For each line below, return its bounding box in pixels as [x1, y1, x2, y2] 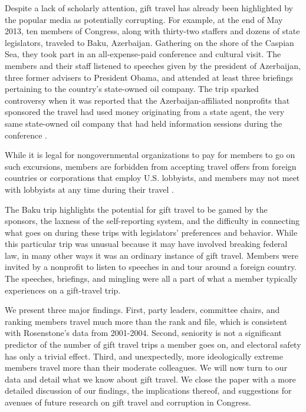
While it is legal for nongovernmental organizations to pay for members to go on [5, 149, 295, 161]
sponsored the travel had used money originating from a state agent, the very [5, 106, 285, 118]
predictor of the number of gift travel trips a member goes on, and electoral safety [5, 338, 301, 351]
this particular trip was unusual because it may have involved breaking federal [5, 238, 288, 250]
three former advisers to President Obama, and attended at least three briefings [5, 71, 293, 83]
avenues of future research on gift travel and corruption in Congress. [5, 396, 251, 408]
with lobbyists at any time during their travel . [5, 183, 174, 195]
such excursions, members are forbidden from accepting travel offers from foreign [5, 160, 297, 172]
